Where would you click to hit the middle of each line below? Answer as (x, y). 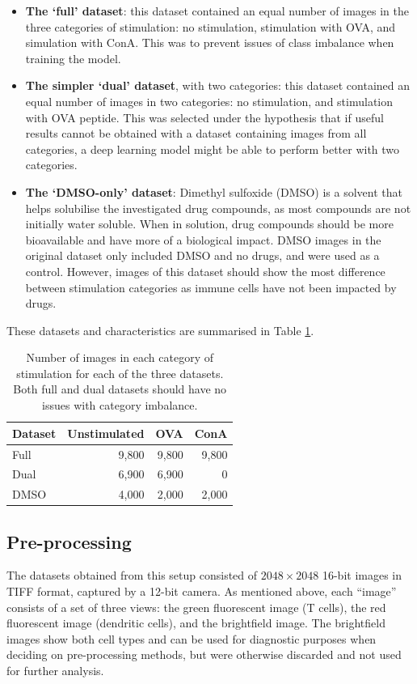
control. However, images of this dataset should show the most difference (205, 271)
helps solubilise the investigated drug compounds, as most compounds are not (218, 208)
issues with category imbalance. (120, 405)
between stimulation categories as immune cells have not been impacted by (211, 287)
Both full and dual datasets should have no (120, 389)
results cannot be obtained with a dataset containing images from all (196, 133)
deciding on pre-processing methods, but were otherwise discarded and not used (204, 654)
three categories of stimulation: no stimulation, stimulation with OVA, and (211, 26)
